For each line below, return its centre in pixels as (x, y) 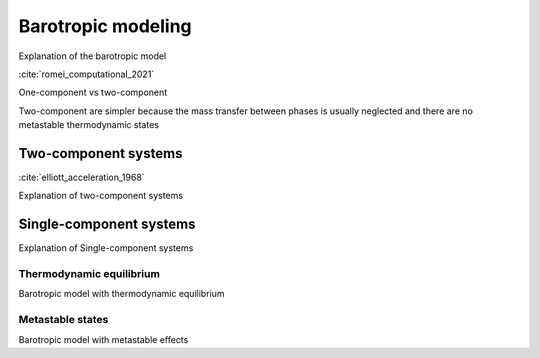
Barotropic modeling (105, 26)
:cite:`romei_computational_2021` (86, 74)
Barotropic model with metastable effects (103, 339)
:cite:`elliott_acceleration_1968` (81, 177)
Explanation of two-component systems (101, 196)
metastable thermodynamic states (89, 125)
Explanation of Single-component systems (106, 248)
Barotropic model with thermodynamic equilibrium (121, 294)
